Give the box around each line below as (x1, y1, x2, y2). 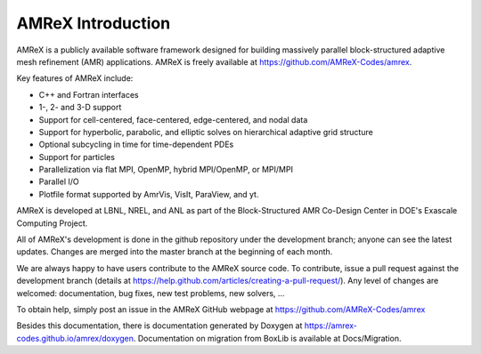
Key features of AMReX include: (16, 73, 134, 84)
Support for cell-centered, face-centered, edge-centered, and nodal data (38, 114, 308, 125)
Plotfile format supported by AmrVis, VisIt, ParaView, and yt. (38, 189, 259, 199)
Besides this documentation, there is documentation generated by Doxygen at (16, 320, 303, 331)
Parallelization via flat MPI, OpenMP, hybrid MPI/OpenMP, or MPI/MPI (38, 165, 294, 175)
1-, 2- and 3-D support (38, 102, 122, 113)
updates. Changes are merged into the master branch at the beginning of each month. (16, 246, 333, 257)
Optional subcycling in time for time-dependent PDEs (38, 139, 234, 150)
